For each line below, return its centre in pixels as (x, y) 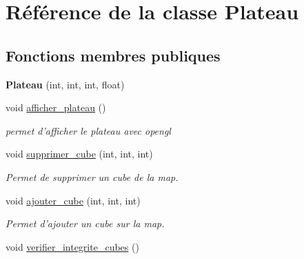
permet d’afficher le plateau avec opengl (88, 130)
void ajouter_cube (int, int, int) (73, 200)
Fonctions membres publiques (113, 55)
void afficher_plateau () (56, 107)
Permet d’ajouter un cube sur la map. (85, 223)
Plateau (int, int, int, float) (65, 84)
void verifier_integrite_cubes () (72, 246)
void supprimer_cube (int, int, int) (79, 154)
